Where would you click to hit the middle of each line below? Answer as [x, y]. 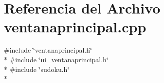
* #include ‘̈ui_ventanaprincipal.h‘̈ [56, 59]
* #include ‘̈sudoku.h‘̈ [37, 69]
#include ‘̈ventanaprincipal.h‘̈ [48, 50]
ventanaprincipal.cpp [75, 27]
